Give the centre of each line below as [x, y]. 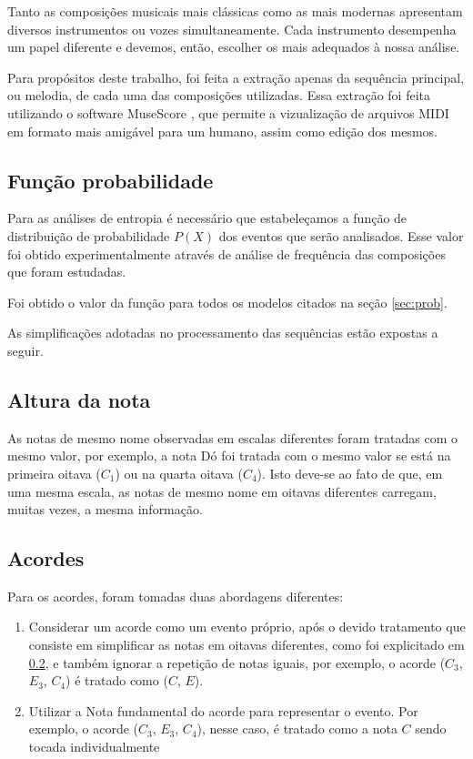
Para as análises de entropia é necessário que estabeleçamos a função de [207, 218]
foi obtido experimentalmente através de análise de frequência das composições [226, 253]
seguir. [25, 350]
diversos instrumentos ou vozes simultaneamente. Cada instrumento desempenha [232, 29]
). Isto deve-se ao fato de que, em [350, 473]
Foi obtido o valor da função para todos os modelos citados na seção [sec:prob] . [227, 302]
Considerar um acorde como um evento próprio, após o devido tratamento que [247, 627]
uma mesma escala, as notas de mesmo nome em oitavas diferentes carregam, [222, 491]
